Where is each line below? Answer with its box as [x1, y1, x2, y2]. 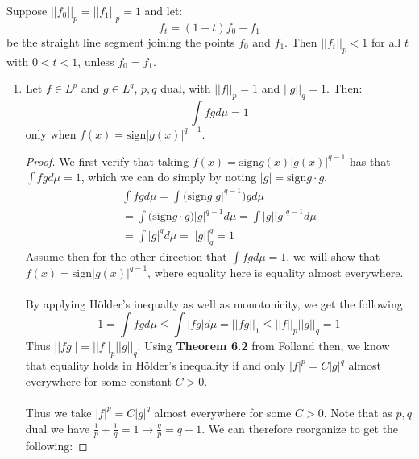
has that [349, 152, 391, 169]
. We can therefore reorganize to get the [201, 420, 399, 436]
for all [371, 33, 401, 50]
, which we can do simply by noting [81, 168, 257, 185]
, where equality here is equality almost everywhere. [147, 263, 404, 280]
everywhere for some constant [25, 372, 172, 389]
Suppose [6, 2, 48, 19]
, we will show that [286, 247, 380, 264]
